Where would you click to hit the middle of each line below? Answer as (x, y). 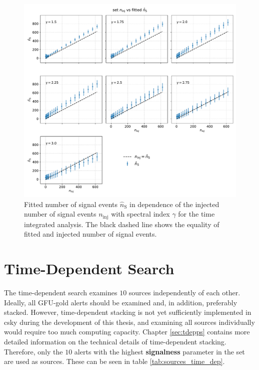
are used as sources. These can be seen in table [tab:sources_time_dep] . (114, 361)
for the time (196, 214)
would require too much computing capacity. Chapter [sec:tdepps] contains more (127, 332)
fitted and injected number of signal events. (90, 234)
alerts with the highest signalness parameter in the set (159, 351)
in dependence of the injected (174, 204)
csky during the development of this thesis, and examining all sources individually (129, 322)
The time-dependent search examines (61, 293)
